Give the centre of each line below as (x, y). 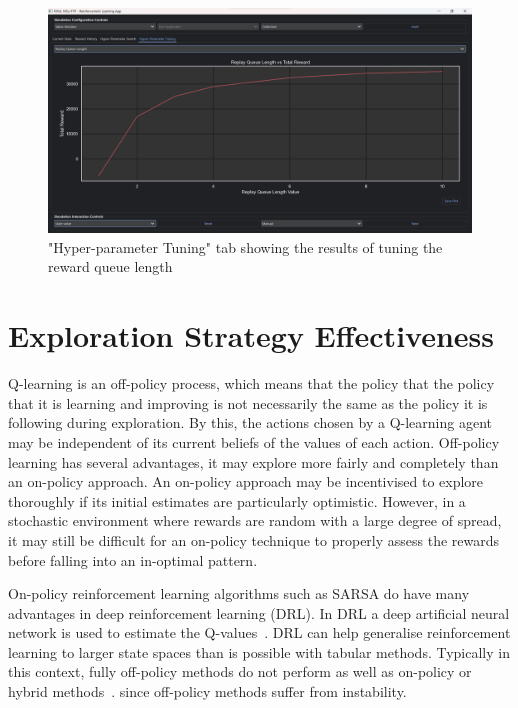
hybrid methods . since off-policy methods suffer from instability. (207, 691)
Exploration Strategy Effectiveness (251, 335)
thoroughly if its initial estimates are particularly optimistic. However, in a (237, 500)
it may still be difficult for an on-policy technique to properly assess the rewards (254, 539)
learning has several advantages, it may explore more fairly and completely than (253, 461)
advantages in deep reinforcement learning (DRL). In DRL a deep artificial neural (259, 612)
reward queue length (110, 266)
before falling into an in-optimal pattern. (133, 559)
